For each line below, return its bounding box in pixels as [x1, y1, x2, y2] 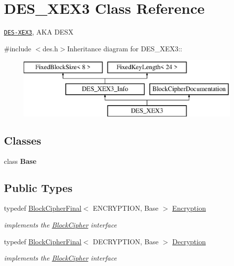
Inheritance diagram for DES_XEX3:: [67, 43, 182, 53]
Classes [4, 132, 41, 148]
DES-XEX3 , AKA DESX [4, 27, 73, 37]
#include [4, 43, 32, 53]
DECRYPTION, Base [93, 236, 159, 246]
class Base [4, 155, 36, 166]
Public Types [4, 180, 73, 195]
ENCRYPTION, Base [93, 203, 159, 213]
